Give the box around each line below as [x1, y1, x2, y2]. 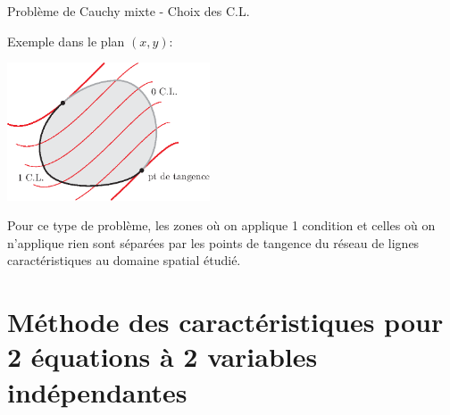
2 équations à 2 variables [7, 338, 318, 375]
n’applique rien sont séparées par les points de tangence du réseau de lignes [7, 233, 420, 252]
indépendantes [7, 373, 187, 410]
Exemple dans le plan [7, 31, 125, 50]
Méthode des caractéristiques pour [7, 303, 444, 340]
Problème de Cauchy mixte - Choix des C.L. [7, 2, 250, 20]
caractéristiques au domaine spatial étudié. [7, 251, 241, 270]
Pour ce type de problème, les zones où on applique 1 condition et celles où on [7, 216, 436, 235]
